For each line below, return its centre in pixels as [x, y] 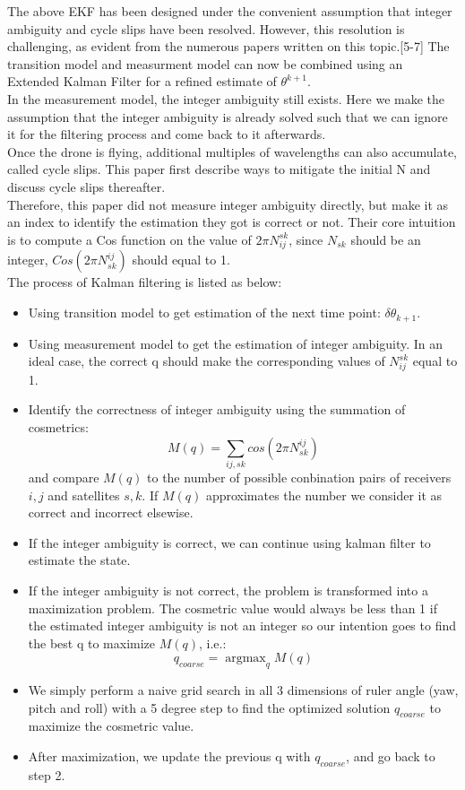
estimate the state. [79, 560]
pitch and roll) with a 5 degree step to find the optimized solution [209, 707]
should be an [386, 239]
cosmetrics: [58, 427]
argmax [245, 659]
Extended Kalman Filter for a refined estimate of [142, 81]
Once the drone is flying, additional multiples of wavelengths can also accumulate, [232, 151]
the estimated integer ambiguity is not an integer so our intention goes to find [242, 625]
